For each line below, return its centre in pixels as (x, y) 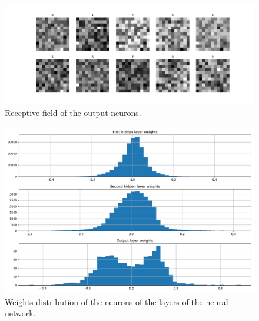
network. (20, 313)
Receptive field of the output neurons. (73, 112)
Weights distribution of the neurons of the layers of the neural (117, 301)
